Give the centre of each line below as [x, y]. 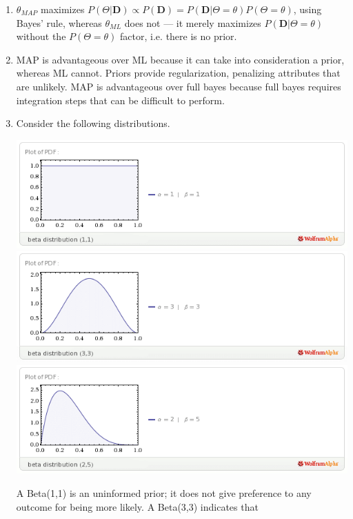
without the [41, 36]
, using [307, 9]
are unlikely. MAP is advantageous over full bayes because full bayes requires [179, 86]
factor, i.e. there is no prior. [179, 36]
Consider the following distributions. [93, 123]
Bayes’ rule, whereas [59, 22]
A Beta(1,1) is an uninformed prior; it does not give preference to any [164, 493]
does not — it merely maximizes [193, 22]
